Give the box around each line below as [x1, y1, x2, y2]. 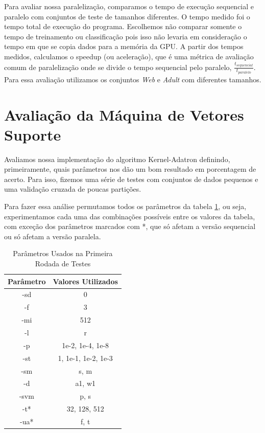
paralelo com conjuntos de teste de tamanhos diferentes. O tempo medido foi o [4, 11, 250, 21]
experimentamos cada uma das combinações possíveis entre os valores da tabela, [4, 211, 255, 221]
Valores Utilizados [53, 276, 118, 286]
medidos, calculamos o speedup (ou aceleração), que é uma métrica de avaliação [4, 51, 254, 61]
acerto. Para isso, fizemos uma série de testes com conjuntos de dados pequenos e [4, 173, 258, 184]
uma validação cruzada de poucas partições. [4, 184, 141, 194]
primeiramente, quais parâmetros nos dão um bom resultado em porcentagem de [4, 164, 256, 174]
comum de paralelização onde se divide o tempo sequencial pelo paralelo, [4, 61, 232, 72]
